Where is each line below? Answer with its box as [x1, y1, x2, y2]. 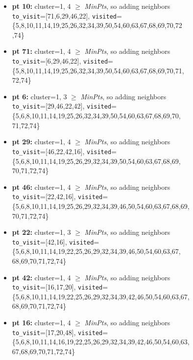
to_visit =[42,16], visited [12, 236, 94, 247]
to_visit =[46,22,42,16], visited [12, 146, 112, 156]
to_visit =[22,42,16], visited [12, 191, 103, 202]
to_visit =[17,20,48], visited [12, 327, 103, 337]
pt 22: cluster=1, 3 [12, 227, 71, 237]
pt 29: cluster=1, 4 [12, 136, 71, 147]
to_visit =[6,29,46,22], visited [12, 56, 108, 66]
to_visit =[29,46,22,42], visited [12, 101, 112, 111]
